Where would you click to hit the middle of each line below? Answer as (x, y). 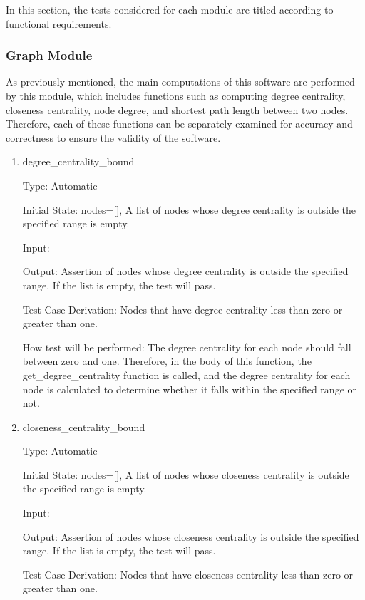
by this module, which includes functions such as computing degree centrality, (176, 95)
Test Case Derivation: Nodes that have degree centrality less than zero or (182, 309)
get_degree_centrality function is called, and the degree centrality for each (186, 374)
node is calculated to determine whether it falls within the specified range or (190, 389)
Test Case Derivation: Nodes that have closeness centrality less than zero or (188, 574)
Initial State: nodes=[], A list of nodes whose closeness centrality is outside (186, 474)
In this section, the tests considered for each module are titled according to (170, 9)
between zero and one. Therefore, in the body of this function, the (167, 361)
